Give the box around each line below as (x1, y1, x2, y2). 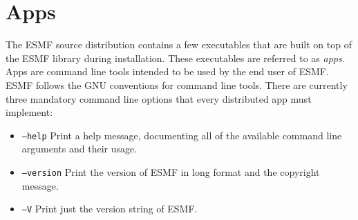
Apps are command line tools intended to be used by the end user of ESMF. (6, 64, 329, 79)
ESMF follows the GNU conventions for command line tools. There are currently (6, 77, 348, 92)
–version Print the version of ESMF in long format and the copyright (21, 164, 320, 179)
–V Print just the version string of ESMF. (21, 201, 198, 216)
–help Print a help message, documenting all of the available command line (21, 128, 342, 142)
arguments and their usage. (21, 141, 138, 156)
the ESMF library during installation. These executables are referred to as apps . (6, 50, 345, 65)
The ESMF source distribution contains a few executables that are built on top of (6, 37, 352, 52)
